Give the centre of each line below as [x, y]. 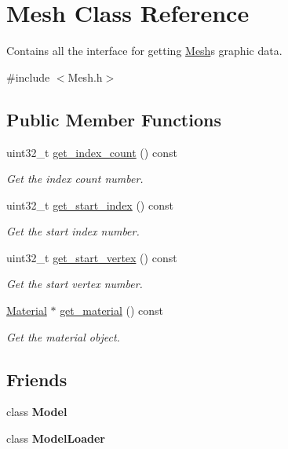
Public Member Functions [114, 119]
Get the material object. [63, 336]
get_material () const [112, 310]
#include [28, 77]
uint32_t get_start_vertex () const [92, 257]
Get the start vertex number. [75, 284]
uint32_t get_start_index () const [90, 204]
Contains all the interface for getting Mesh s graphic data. [144, 51]
